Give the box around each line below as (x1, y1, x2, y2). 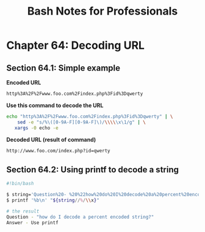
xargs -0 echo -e (14, 125, 59, 131)
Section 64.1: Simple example (6, 63, 121, 73)
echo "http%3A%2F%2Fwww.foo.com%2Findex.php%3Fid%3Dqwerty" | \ (6, 113, 173, 119)
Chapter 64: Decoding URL (6, 38, 145, 52)
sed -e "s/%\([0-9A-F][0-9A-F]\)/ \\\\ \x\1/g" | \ (17, 119, 146, 125)
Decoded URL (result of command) (6, 136, 96, 143)
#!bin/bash (6, 181, 34, 187)
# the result (6, 208, 40, 214)
